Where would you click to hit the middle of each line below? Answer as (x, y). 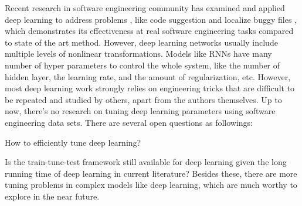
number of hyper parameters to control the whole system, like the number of (142, 65)
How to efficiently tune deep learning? (73, 142)
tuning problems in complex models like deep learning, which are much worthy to (151, 185)
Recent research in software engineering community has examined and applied (145, 8)
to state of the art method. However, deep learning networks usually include (141, 42)
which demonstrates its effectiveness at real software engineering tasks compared (149, 31)
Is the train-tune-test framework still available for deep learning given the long (146, 162)
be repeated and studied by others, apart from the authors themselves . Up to (143, 99)
